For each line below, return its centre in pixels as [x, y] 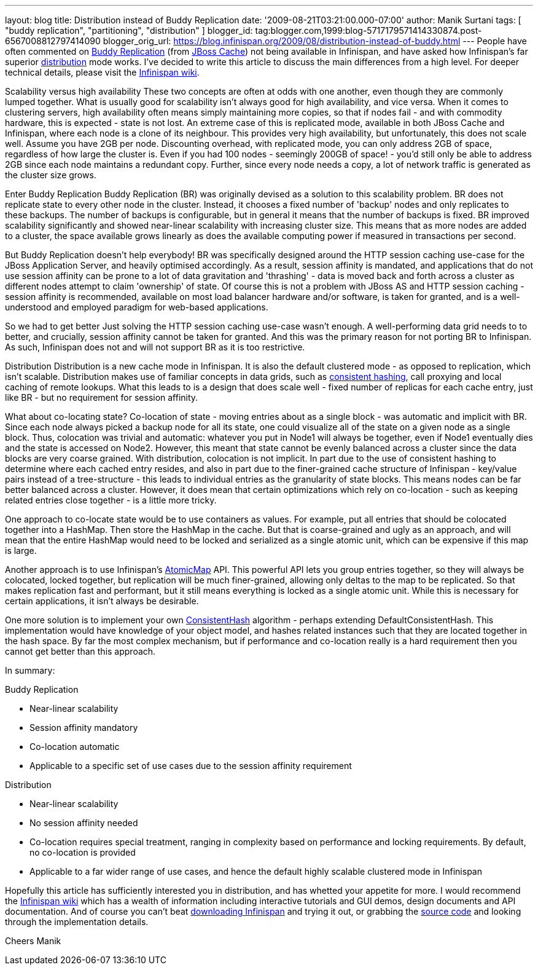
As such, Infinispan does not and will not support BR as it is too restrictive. [155, 347]
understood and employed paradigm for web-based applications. [137, 307]
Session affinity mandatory [84, 727]
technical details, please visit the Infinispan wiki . [102, 72]
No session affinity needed [84, 823]
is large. [21, 550]
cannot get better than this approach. [80, 651]
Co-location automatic [75, 747]
